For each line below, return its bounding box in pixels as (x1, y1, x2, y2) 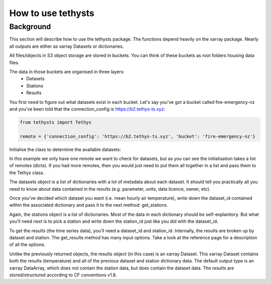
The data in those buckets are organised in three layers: (9, 68, 125, 75)
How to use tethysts (9, 8, 95, 19)
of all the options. (9, 241, 46, 248)
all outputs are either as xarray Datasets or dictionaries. (9, 43, 124, 49)
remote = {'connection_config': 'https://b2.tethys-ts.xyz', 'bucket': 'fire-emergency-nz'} (20, 133, 255, 139)
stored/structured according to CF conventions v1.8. (9, 271, 117, 278)
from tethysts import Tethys (20, 119, 92, 125)
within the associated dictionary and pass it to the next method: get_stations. (9, 202, 168, 208)
